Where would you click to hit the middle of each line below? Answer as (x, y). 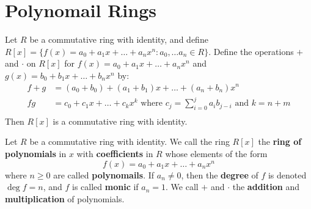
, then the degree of (220, 174)
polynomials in (36, 154)
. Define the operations (251, 51)
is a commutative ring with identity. (120, 121)
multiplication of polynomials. (65, 198)
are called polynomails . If (104, 174)
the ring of (280, 141)
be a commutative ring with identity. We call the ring (130, 141)
